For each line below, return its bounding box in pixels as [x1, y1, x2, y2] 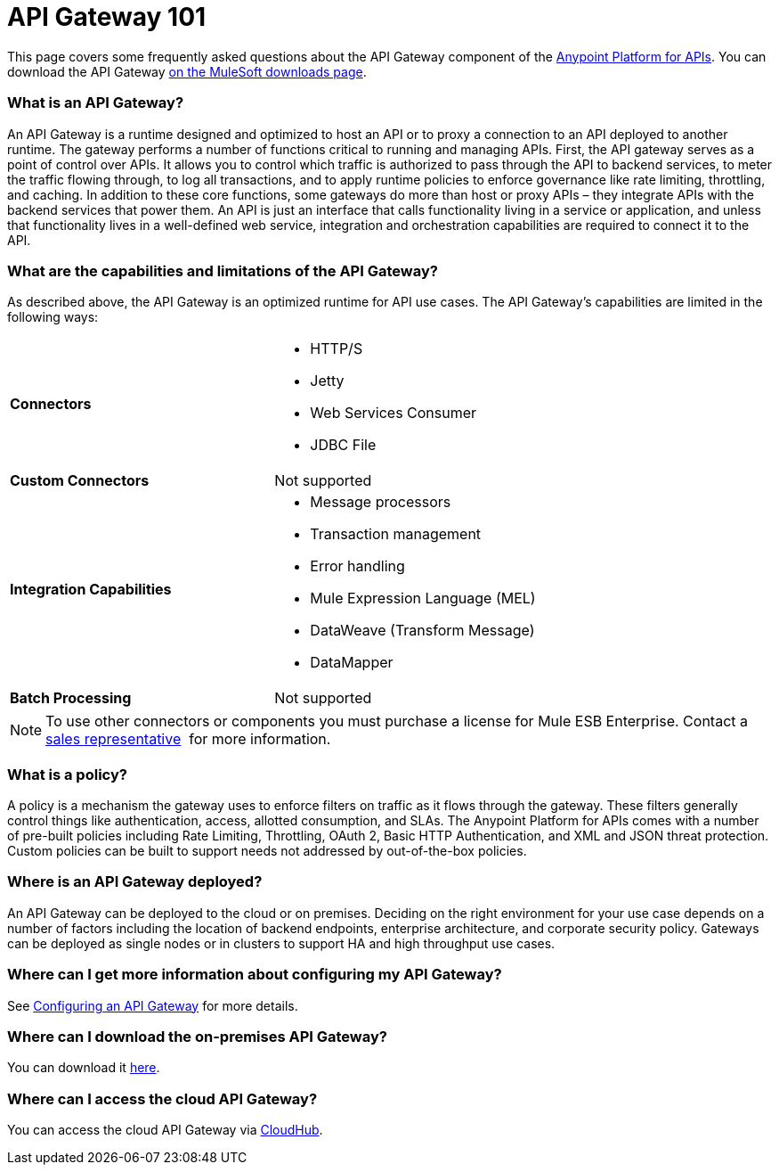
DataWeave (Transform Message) [310, 621, 535, 640]
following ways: [7, 309, 99, 325]
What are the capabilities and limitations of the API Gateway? [7, 261, 438, 280]
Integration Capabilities [10, 580, 172, 599]
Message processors [310, 493, 451, 512]
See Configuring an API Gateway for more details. [7, 997, 298, 1013]
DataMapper [310, 653, 394, 672]
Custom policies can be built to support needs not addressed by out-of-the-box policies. [7, 843, 527, 858]
